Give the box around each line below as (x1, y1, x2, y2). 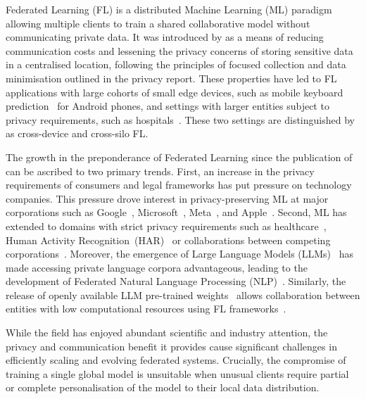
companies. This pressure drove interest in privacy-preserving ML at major (6, 191, 329, 205)
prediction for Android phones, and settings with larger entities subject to (6, 99, 329, 113)
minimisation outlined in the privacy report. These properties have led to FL (6, 70, 337, 85)
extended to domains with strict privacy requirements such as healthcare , (6, 218, 327, 233)
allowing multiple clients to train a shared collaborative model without (6, 15, 310, 30)
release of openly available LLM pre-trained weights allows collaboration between (6, 287, 360, 302)
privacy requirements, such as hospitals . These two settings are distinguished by (6, 112, 355, 127)
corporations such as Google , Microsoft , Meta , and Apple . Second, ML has (6, 205, 347, 220)
